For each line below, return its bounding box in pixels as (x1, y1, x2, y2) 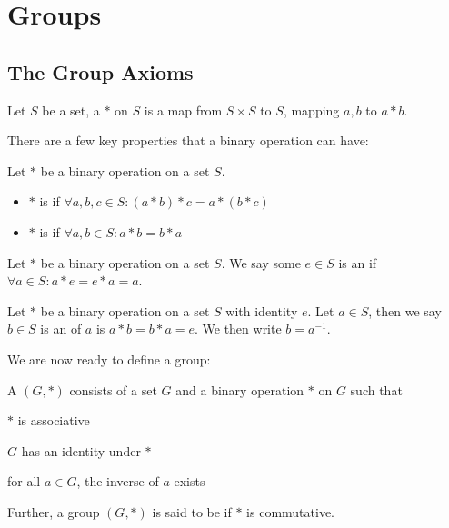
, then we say (368, 301, 442, 320)
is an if (338, 253, 377, 272)
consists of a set (69, 380, 157, 399)
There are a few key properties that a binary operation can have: (7, 131, 369, 150)
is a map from (144, 100, 223, 119)
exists (174, 472, 205, 491)
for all (7, 472, 41, 491)
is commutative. (246, 502, 334, 521)
